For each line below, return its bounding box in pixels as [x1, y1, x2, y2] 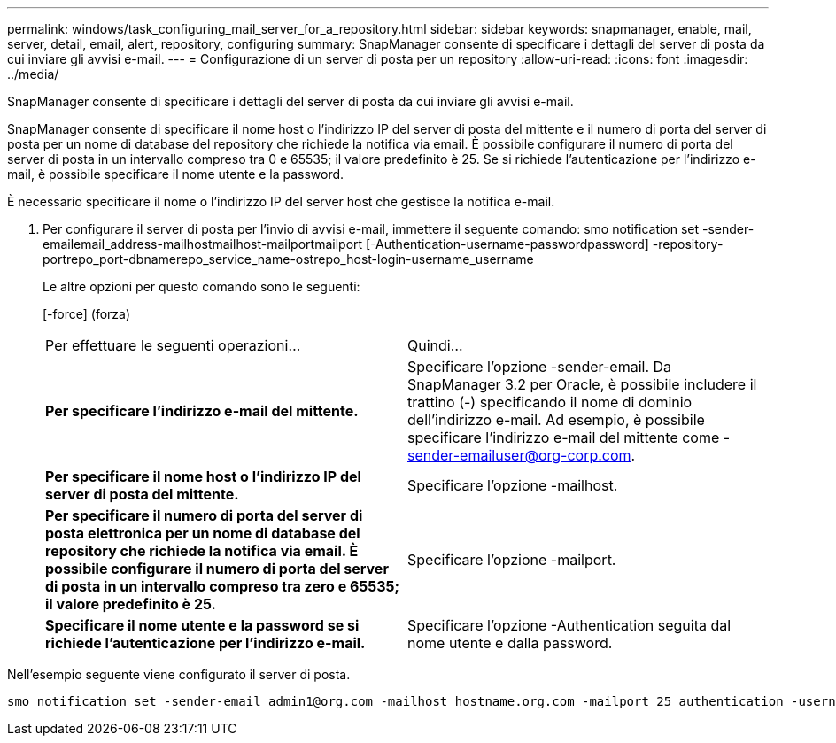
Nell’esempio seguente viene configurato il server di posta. [7, 667, 351, 682]
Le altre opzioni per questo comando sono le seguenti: [43, 279, 360, 294]
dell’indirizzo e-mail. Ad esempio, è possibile [407, 411, 705, 429]
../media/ [7, 66, 59, 81]
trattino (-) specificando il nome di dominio [407, 393, 693, 411]
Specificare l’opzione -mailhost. [407, 476, 618, 494]
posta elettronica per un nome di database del [45, 524, 360, 542]
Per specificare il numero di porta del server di [45, 507, 363, 524]
